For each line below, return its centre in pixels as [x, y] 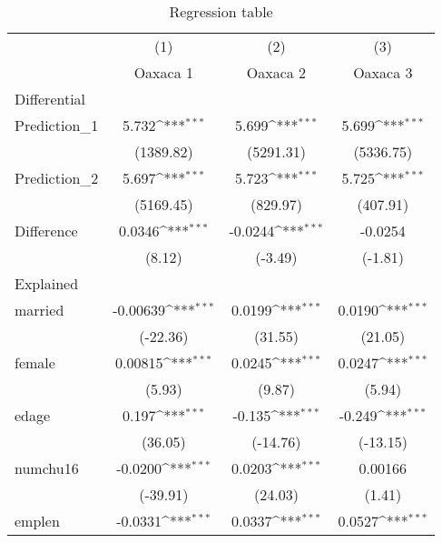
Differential [50, 99]
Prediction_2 [57, 178]
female [35, 362]
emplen [37, 521]
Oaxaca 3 [383, 72]
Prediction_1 [57, 125]
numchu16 [47, 468]
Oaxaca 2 [276, 72]
